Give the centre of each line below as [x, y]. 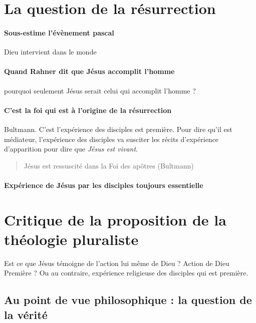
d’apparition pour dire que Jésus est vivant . [71, 149]
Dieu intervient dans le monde [50, 52]
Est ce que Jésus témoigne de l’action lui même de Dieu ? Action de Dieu [117, 263]
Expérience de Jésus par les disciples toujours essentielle [104, 185]
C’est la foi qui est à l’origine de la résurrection [88, 110]
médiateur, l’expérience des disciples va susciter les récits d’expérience [111, 139]
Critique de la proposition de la [115, 219]
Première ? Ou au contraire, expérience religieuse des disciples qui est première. [126, 273]
